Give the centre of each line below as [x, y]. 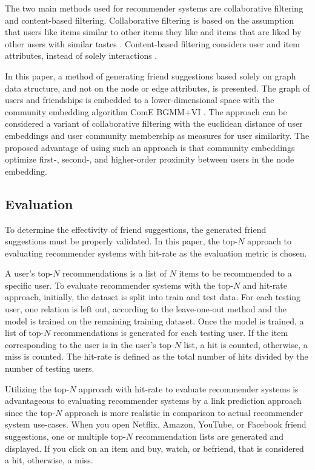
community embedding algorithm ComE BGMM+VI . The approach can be [146, 111]
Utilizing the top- [37, 388]
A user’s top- [29, 273]
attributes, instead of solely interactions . [81, 55]
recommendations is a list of [114, 273]
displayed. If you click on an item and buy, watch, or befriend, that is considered [154, 448]
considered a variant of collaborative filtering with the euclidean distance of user [154, 123]
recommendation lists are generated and [210, 436]
